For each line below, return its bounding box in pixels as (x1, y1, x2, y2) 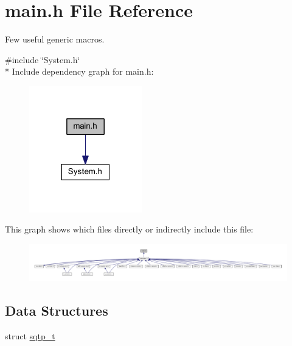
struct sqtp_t (5, 329, 55, 342)
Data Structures (5, 301, 108, 320)
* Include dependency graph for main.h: (5, 65, 154, 78)
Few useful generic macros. (5, 33, 105, 46)
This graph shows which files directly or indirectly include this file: (5, 223, 254, 236)
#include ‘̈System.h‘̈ (5, 53, 80, 66)
